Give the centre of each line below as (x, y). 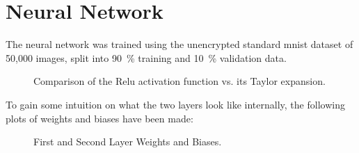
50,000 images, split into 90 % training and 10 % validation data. (146, 57)
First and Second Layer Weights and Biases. (128, 142)
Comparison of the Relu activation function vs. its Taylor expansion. (179, 81)
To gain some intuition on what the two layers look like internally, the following (175, 104)
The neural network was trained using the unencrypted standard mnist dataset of (179, 44)
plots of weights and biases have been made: (99, 118)
